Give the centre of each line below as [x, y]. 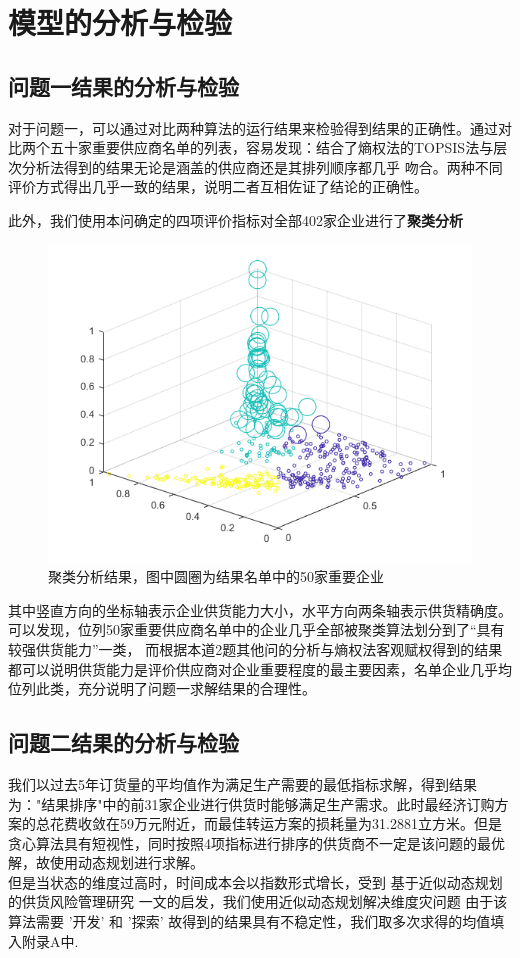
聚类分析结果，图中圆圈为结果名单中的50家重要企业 [216, 576]
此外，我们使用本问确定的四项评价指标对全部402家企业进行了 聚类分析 [235, 219]
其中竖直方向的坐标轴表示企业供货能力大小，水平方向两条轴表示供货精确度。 [260, 609]
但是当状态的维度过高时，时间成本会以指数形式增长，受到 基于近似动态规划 [255, 881]
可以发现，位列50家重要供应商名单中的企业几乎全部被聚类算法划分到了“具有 [256, 629]
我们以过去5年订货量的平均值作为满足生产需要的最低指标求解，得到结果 [242, 783]
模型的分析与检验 [120, 22]
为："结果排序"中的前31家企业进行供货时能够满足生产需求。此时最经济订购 [251, 803]
